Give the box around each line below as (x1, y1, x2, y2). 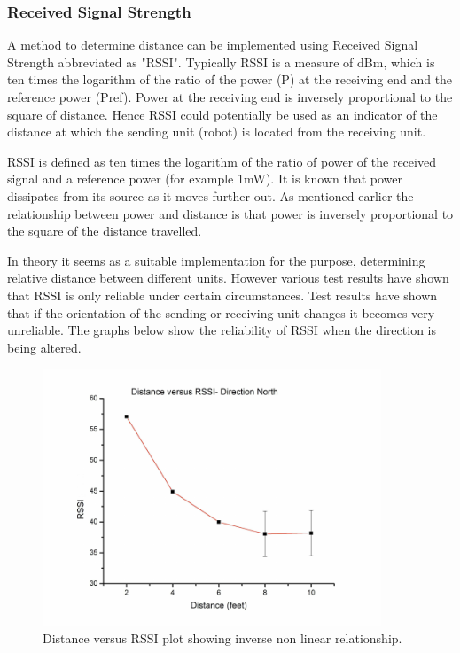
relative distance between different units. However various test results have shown (7, 268, 449, 287)
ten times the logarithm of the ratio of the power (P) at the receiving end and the (7, 70, 453, 89)
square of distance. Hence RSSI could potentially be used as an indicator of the (7, 105, 438, 123)
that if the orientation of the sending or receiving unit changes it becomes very (7, 303, 435, 322)
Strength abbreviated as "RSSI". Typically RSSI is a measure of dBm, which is (7, 52, 435, 71)
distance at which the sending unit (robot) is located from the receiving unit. (7, 122, 426, 141)
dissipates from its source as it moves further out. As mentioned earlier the (7, 186, 414, 205)
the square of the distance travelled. (7, 222, 202, 240)
